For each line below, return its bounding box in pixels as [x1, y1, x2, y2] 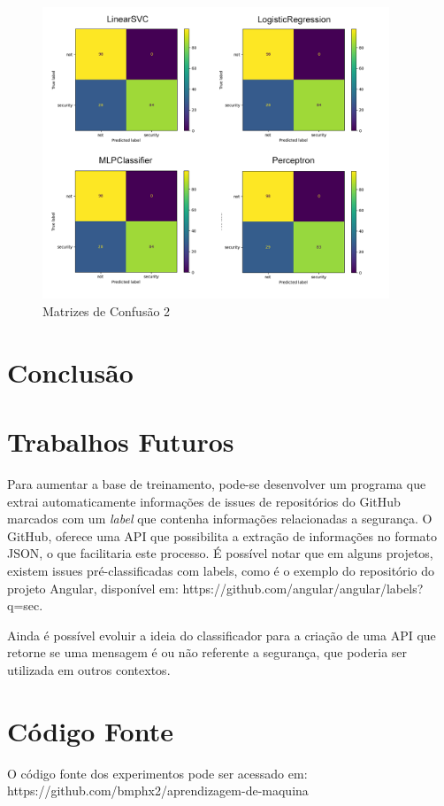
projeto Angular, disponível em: [7, 578, 179, 597]
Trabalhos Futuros [7, 423, 234, 460]
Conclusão [7, 353, 134, 390]
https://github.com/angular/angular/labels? [182, 578, 424, 597]
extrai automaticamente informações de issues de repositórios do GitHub [7, 492, 401, 510]
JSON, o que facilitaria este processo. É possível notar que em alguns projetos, [7, 544, 433, 562]
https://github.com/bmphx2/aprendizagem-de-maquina [7, 781, 309, 800]
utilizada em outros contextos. [7, 660, 171, 678]
